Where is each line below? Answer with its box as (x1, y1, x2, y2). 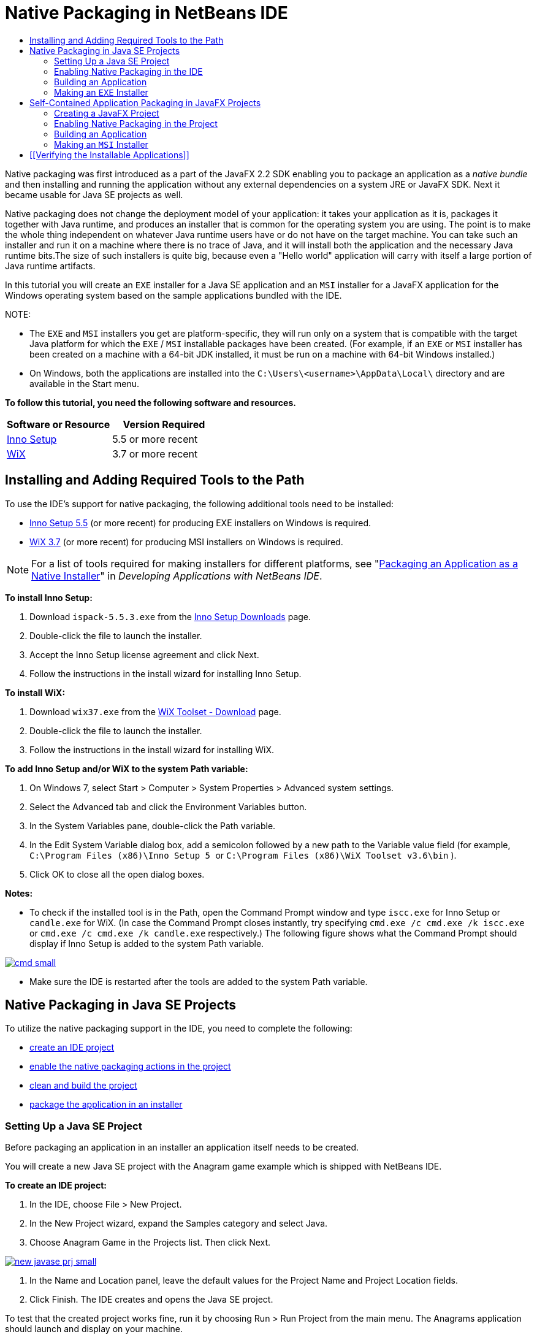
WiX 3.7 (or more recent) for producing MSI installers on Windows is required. (29, 536, 343, 547)
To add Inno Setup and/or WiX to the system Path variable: (5, 763, 248, 774)
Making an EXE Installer (54, 86, 148, 98)
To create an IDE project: (5, 1180, 107, 1191)
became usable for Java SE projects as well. (5, 189, 183, 200)
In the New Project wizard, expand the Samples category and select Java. (29, 1218, 328, 1229)
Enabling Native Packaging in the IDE (54, 66, 203, 77)
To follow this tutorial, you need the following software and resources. (5, 397, 296, 408)
